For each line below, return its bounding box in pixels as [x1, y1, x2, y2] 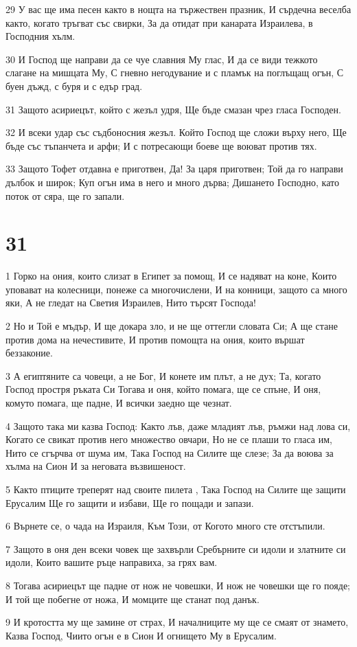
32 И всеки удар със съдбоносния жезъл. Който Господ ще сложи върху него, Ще [5, 125, 347, 139]
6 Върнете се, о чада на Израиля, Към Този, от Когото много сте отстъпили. [5, 519, 325, 533]
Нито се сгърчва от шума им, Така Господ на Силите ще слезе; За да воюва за [5, 445, 334, 459]
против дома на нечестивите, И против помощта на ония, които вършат [5, 332, 305, 346]
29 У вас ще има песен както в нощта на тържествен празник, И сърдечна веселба [5, 2, 352, 16]
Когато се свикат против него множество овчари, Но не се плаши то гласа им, [5, 432, 332, 446]
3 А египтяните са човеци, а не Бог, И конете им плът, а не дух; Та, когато [5, 368, 321, 383]
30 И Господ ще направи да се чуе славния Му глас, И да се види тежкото [5, 52, 318, 66]
